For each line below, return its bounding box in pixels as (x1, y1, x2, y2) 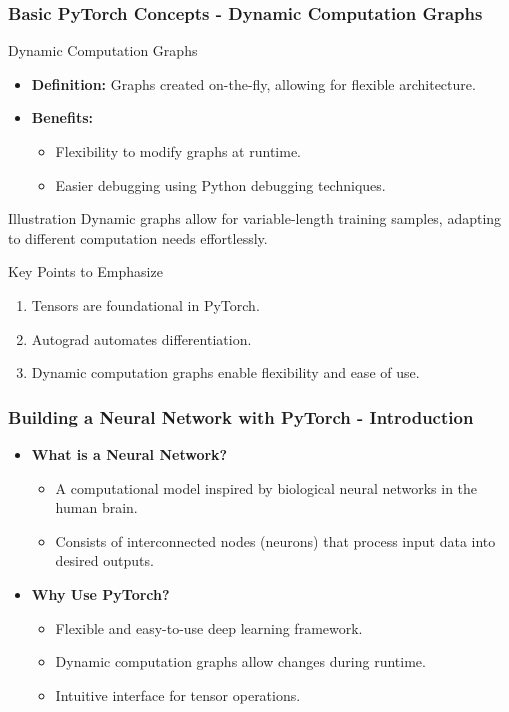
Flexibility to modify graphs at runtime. (55, 141, 301, 161)
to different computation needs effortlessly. (8, 227, 268, 248)
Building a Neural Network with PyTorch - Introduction (8, 404, 474, 429)
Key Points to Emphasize (8, 261, 163, 282)
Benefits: (31, 107, 93, 128)
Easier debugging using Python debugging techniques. (55, 174, 386, 195)
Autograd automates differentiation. (31, 328, 252, 349)
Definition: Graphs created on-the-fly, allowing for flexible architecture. (31, 73, 476, 94)
